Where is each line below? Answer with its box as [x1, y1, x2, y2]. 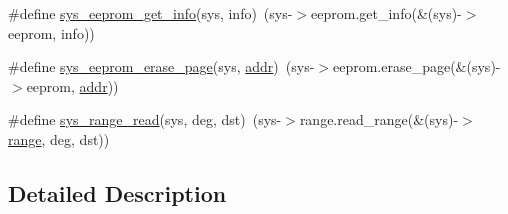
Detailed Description [8, 177, 227, 208]
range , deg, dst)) [8, 128, 110, 149]
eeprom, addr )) [26, 75, 119, 96]
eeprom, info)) [8, 22, 95, 43]
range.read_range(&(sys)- [299, 109, 459, 130]
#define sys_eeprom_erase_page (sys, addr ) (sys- [8, 56, 315, 77]
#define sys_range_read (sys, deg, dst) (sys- [8, 109, 282, 130]
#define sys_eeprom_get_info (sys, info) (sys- [8, 3, 293, 23]
